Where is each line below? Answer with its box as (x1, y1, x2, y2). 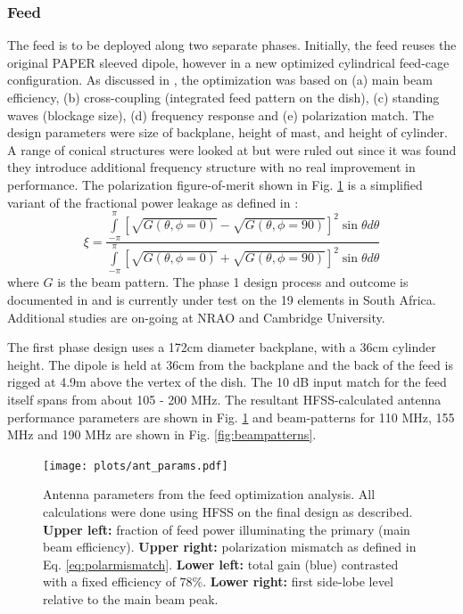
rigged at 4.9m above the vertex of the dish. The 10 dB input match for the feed (7, 372, 447, 391)
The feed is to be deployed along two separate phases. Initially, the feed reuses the (7, 36, 457, 54)
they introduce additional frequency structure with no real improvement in (7, 158, 416, 176)
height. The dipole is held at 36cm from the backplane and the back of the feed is (7, 355, 453, 373)
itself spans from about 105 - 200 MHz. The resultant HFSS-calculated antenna (7, 389, 442, 408)
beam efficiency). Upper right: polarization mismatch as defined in (43, 537, 417, 556)
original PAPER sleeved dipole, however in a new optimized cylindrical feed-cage (7, 53, 450, 71)
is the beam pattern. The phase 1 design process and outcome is (57, 273, 409, 291)
